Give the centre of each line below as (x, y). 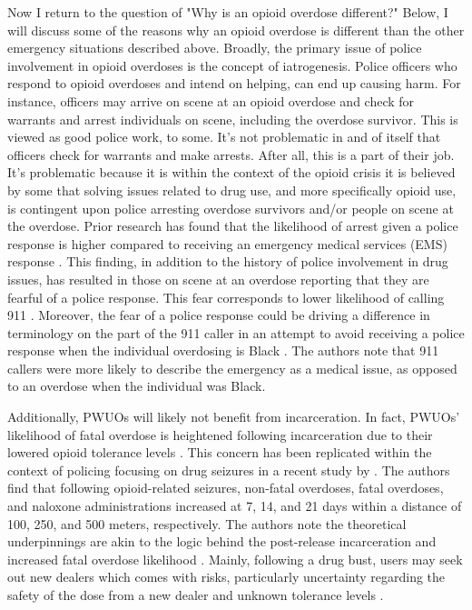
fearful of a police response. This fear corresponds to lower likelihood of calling (226, 297)
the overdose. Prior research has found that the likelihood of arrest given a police (233, 226)
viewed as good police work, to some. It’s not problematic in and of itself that (224, 137)
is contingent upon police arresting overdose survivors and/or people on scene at (231, 208)
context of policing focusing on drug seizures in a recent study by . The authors (229, 470)
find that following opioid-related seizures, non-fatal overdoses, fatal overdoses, (226, 488)
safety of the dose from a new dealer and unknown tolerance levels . (196, 595)
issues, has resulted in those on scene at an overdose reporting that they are (218, 279)
